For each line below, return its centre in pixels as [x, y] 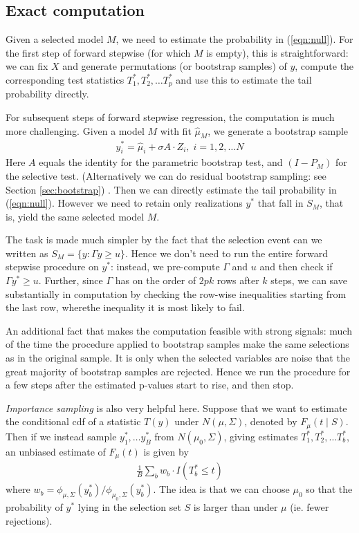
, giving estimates [261, 436]
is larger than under [236, 507]
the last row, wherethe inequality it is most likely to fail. [125, 307]
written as [27, 253]
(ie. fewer [310, 507]
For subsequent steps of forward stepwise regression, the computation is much [170, 117]
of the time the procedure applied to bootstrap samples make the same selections [177, 344]
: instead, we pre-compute [165, 266]
